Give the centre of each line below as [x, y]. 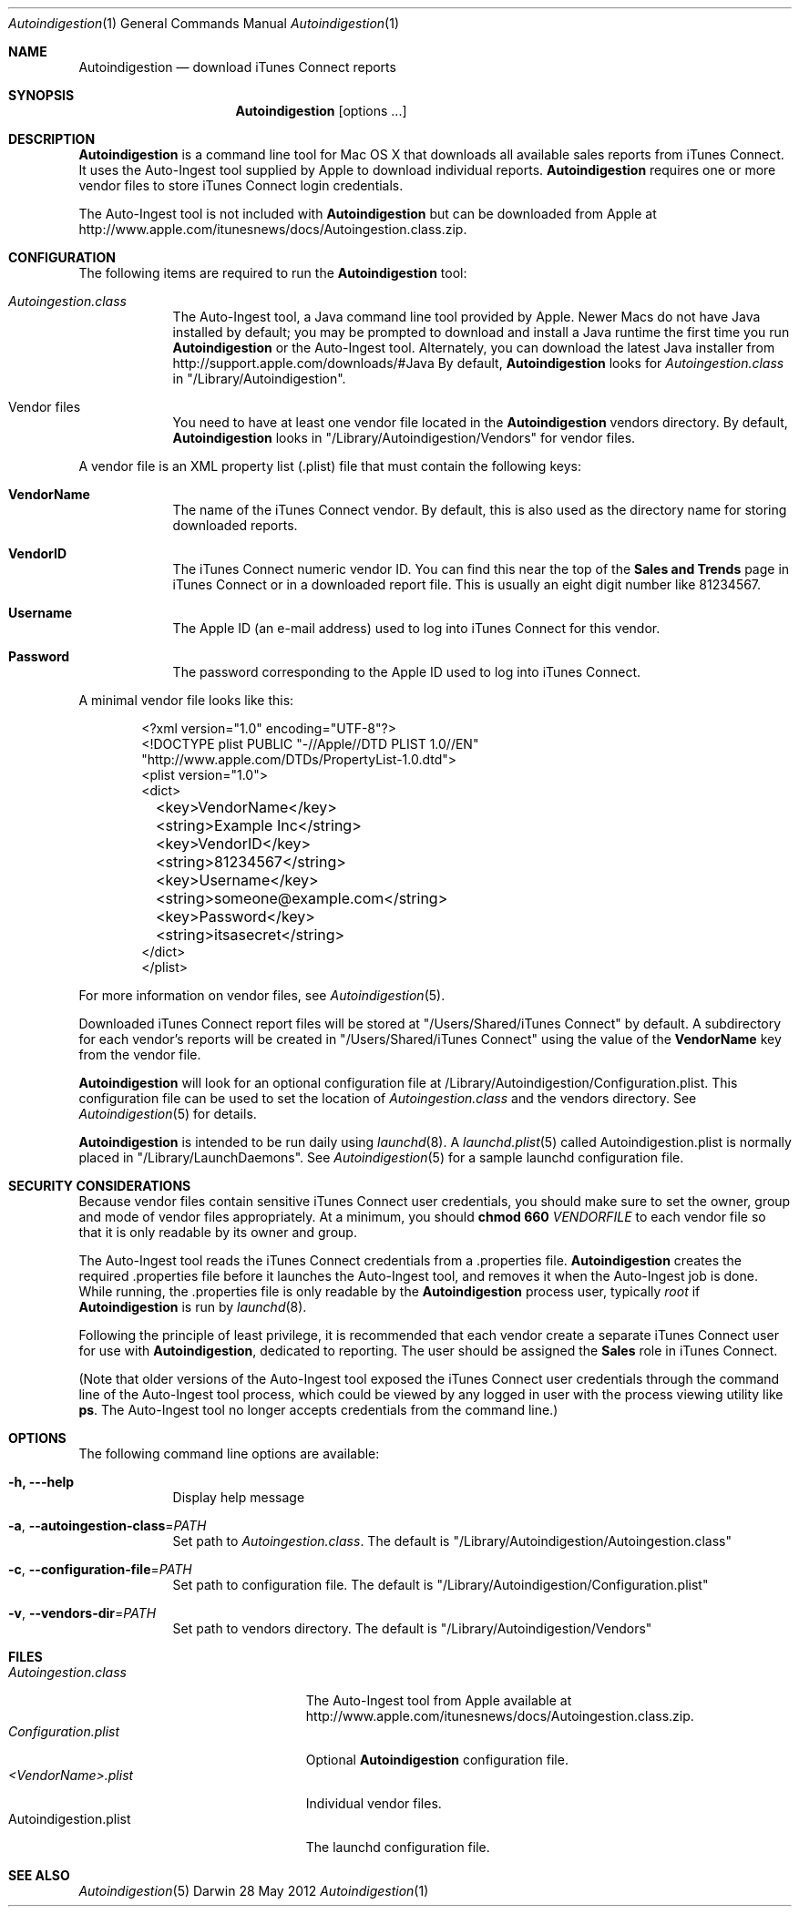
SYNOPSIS [41, 95]
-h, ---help [41, 1482]
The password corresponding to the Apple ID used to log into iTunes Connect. [407, 672]
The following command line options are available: [229, 1453]
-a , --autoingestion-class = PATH [108, 1525]
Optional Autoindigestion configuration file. [437, 1760]
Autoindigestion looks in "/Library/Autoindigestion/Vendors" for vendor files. [404, 438]
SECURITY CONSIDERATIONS [100, 1186]
